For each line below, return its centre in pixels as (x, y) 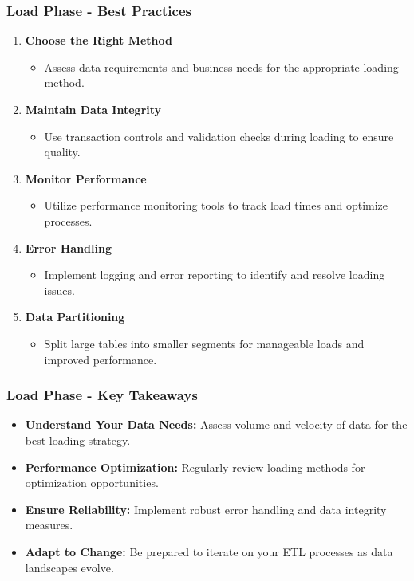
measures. (49, 525)
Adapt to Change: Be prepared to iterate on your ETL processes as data (209, 551)
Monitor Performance (86, 178)
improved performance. (101, 359)
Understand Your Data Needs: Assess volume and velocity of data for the (216, 424)
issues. (59, 290)
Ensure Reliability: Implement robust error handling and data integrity (206, 509)
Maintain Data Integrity (93, 109)
